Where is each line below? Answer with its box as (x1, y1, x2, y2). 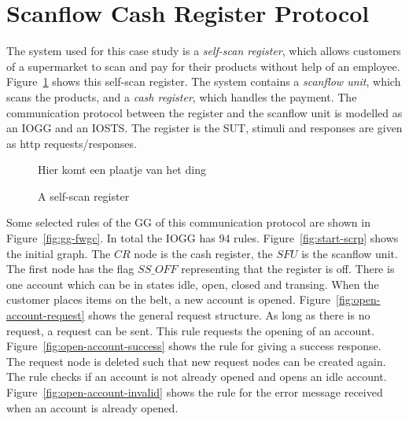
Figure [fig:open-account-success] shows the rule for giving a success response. (6, 338, 381, 354)
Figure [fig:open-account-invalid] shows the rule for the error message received (6, 384, 383, 400)
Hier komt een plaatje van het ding (38, 161, 206, 178)
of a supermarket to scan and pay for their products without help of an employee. (6, 57, 400, 74)
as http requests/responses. (6, 135, 137, 151)
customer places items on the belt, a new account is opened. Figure (6, 291, 330, 308)
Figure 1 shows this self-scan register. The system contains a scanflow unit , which (6, 73, 401, 90)
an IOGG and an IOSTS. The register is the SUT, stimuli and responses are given (6, 120, 403, 136)
